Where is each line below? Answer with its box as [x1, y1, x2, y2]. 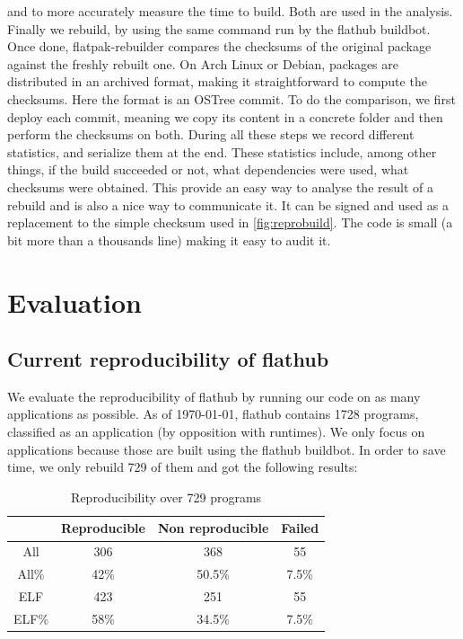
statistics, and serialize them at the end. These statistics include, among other [7, 142, 437, 161]
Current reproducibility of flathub [7, 345, 329, 373]
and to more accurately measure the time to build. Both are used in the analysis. [7, 2, 453, 20]
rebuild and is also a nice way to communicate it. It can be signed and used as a [7, 195, 449, 214]
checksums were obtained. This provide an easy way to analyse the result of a [7, 177, 433, 196]
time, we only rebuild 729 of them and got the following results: [7, 457, 358, 476]
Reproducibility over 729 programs [71, 487, 262, 506]
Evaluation [7, 283, 142, 320]
